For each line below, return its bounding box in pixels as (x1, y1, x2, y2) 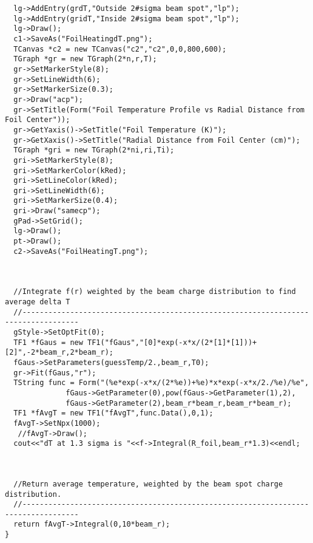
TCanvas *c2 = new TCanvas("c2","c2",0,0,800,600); (13, 44, 227, 53)
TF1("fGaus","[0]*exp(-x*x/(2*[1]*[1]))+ (87, 338, 257, 347)
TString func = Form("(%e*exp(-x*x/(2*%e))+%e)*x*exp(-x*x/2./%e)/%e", (13, 378, 309, 388)
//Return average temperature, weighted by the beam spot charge (13, 479, 283, 488)
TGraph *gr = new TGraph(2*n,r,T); (13, 55, 157, 64)
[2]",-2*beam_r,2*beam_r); (5, 348, 113, 357)
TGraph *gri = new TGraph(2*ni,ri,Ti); (13, 146, 175, 155)
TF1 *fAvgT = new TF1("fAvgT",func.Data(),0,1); (13, 409, 214, 418)
